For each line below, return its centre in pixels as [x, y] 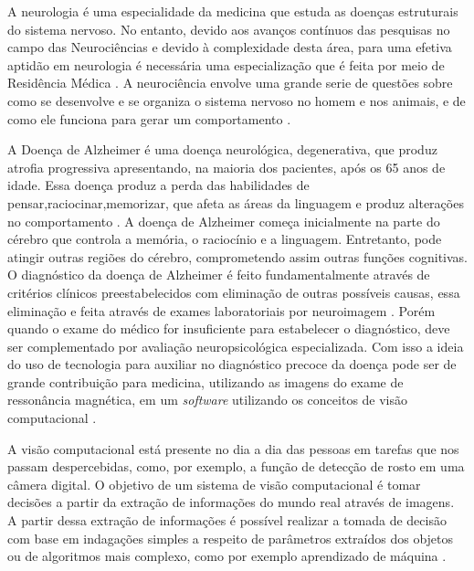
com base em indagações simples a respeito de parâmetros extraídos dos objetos [231, 538]
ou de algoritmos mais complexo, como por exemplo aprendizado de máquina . [227, 556]
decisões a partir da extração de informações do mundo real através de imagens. [231, 502]
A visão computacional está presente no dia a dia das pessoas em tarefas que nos [233, 448]
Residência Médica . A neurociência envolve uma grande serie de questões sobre [230, 83]
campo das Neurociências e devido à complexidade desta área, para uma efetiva [230, 47]
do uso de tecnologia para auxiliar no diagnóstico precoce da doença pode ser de [232, 364]
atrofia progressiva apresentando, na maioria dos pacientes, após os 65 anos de [226, 167]
